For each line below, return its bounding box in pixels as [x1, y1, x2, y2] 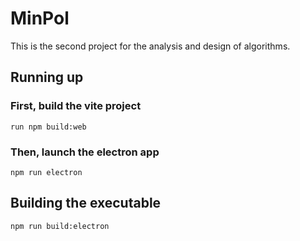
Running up [10, 69, 84, 86]
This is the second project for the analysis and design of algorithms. [10, 40, 291, 52]
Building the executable [10, 195, 162, 212]
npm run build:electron [10, 221, 110, 231]
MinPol [10, 7, 70, 30]
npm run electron [10, 167, 83, 177]
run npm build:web [10, 122, 87, 132]
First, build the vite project [10, 99, 142, 113]
